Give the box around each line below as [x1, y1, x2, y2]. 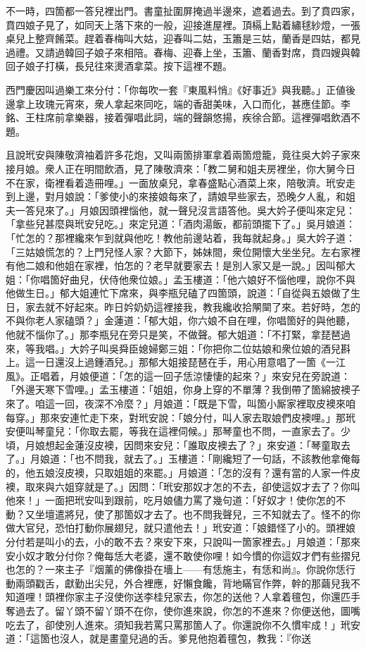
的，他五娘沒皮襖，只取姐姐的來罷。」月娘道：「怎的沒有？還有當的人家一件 [6, 465, 351, 479]
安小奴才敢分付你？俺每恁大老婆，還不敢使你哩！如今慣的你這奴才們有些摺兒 [6, 548, 360, 563]
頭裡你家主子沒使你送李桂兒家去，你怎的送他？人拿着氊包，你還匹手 [44, 589, 360, 604]
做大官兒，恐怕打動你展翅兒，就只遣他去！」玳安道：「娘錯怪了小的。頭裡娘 [6, 520, 355, 535]
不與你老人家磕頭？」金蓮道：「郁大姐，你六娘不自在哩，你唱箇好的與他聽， [6, 313, 355, 328]
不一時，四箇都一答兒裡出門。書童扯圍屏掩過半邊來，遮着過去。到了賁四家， [6, 4, 360, 18]
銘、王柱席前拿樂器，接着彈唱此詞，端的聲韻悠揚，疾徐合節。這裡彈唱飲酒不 [6, 110, 360, 125]
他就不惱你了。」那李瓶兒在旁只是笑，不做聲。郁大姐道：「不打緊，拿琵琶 [6, 327, 341, 342]
